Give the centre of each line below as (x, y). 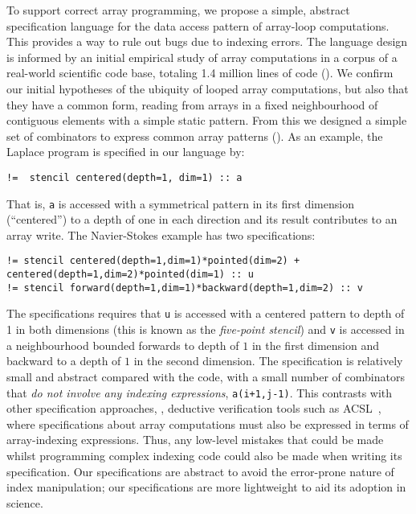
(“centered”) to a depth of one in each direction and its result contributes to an (202, 219)
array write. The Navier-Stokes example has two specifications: (161, 234)
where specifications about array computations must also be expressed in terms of (208, 424)
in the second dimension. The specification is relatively (268, 361)
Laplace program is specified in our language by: (126, 152)
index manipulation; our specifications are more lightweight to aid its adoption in (206, 487)
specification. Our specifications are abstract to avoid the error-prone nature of (200, 471)
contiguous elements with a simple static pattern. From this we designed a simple (207, 120)
